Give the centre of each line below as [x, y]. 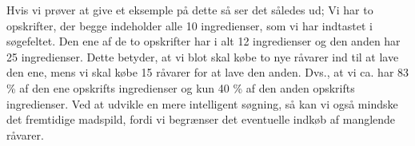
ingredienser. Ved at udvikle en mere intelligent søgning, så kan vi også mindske [202, 103]
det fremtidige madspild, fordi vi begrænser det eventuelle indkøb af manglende [201, 119]
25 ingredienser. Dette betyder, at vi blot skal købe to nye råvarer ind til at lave [203, 56]
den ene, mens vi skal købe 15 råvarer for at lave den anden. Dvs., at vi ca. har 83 [208, 72]
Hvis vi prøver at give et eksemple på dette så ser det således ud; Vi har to [190, 10]
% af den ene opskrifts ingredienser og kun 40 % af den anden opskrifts [181, 87]
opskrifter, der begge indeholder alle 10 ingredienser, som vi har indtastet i [190, 25]
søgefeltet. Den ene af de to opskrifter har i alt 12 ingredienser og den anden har [204, 41]
